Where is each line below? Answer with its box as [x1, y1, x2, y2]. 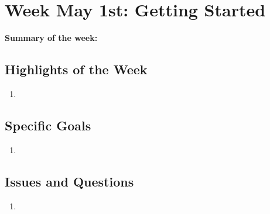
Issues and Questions [5, 172, 134, 190]
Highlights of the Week [5, 60, 148, 78]
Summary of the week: [5, 32, 98, 44]
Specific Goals [5, 116, 91, 134]
